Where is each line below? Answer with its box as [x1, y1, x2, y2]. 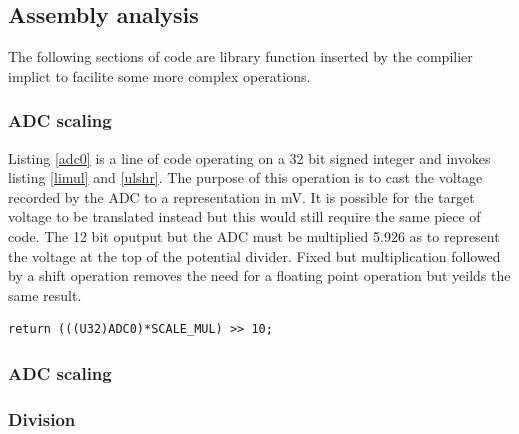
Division [8, 406, 76, 431]
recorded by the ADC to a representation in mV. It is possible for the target [8, 186, 475, 207]
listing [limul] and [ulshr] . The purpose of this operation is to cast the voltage [8, 167, 483, 188]
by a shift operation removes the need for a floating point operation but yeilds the [8, 265, 511, 286]
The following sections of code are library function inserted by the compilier [8, 46, 473, 67]
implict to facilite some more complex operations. [8, 65, 311, 86]
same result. [8, 284, 82, 305]
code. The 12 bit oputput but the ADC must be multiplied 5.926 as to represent [8, 225, 500, 246]
